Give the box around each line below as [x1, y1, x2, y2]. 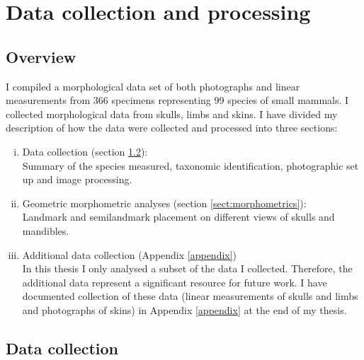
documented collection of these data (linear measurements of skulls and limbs [22, 289, 358, 303]
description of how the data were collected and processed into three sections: [6, 120, 338, 135]
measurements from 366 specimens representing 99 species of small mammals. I [6, 93, 349, 108]
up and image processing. [22, 172, 132, 187]
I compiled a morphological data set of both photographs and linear [6, 79, 300, 93]
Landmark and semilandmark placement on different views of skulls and [22, 209, 335, 224]
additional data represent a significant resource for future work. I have [22, 274, 327, 289]
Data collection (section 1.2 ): [22, 144, 148, 158]
